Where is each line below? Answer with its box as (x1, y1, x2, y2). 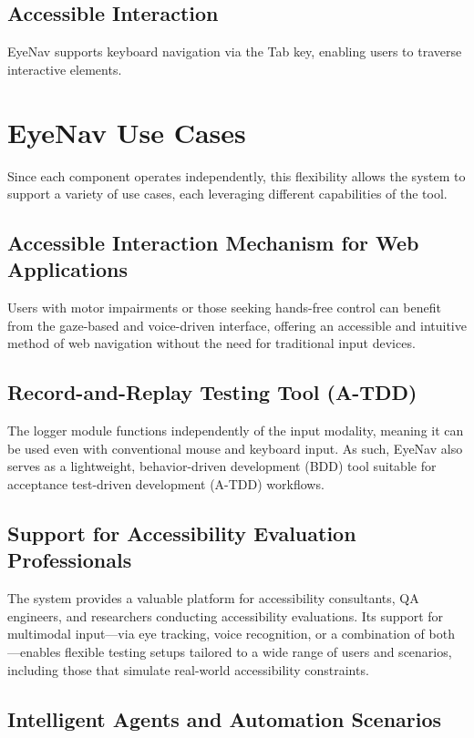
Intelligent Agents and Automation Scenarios (7, 704, 442, 733)
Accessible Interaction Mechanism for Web (7, 229, 419, 257)
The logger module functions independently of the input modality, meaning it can (7, 421, 464, 440)
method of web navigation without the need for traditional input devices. (7, 333, 416, 353)
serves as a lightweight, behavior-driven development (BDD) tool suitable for (7, 456, 437, 476)
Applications (7, 255, 129, 283)
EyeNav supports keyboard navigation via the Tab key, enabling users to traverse (7, 42, 462, 61)
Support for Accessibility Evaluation (7, 519, 356, 548)
